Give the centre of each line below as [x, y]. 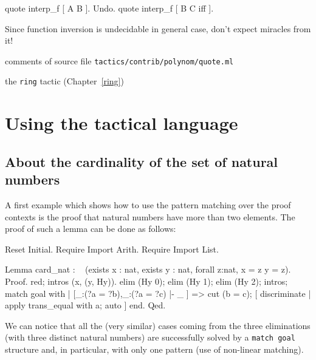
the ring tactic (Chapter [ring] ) [64, 81]
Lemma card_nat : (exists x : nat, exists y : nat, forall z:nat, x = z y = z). [148, 269]
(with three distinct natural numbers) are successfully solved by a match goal [150, 337]
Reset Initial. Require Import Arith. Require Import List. [112, 249]
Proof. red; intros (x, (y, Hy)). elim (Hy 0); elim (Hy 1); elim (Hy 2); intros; [146, 281]
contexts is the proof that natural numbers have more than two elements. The [150, 216]
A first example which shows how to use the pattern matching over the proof [148, 205]
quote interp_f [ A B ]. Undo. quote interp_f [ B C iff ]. [109, 8]
